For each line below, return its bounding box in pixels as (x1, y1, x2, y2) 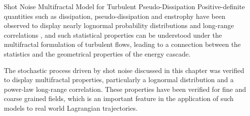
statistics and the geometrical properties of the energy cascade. (4, 48, 191, 58)
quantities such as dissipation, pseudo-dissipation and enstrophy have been (4, 11, 225, 21)
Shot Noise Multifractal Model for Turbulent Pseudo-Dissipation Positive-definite (4, 1, 245, 11)
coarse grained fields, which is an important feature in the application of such (4, 93, 234, 103)
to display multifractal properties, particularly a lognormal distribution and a (4, 74, 234, 85)
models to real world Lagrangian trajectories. (4, 102, 138, 113)
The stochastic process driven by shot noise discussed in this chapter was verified (4, 65, 245, 75)
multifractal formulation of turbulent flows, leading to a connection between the (4, 39, 241, 49)
